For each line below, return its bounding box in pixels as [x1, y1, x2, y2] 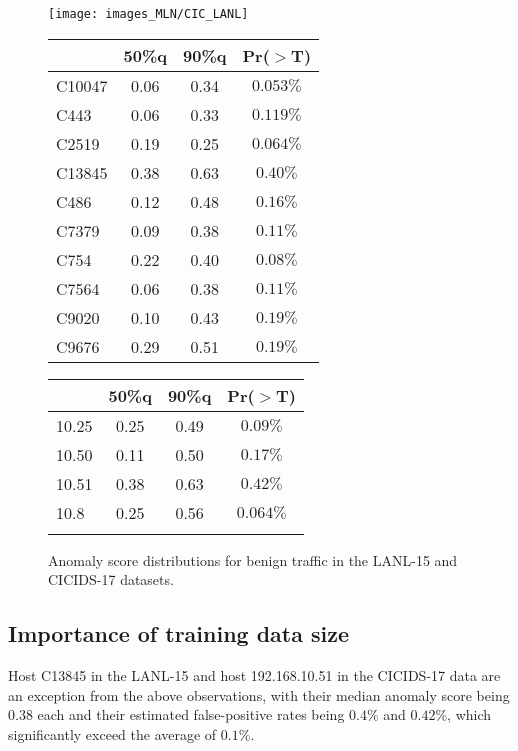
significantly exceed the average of [8, 723, 217, 744]
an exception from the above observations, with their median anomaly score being [8, 684, 510, 705]
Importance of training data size [8, 618, 350, 649]
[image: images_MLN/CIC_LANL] [48, 7, 249, 21]
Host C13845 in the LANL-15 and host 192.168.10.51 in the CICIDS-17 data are [8, 665, 501, 686]
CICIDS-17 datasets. [48, 569, 174, 590]
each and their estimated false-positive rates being [37, 704, 345, 725]
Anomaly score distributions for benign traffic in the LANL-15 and [48, 549, 458, 570]
